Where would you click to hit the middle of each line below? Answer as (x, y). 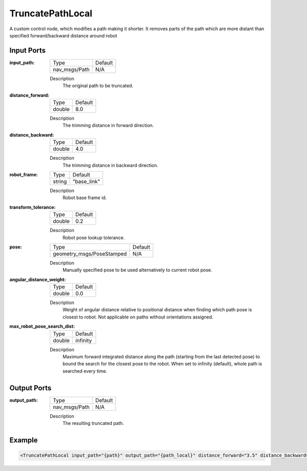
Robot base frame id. (85, 198)
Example (24, 440)
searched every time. (85, 371)
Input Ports (28, 50)
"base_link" (86, 181)
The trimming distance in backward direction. (111, 165)
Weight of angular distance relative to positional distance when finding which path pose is (157, 310)
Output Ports (30, 388)
